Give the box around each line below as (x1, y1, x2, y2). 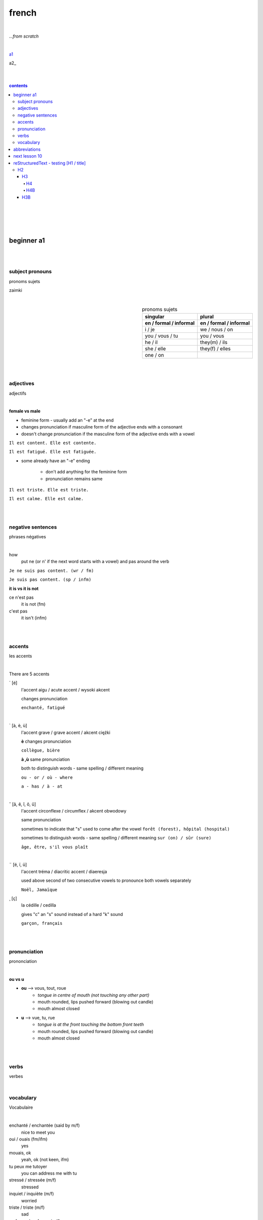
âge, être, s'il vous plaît (21, 844, 89, 850)
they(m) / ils (200, 339, 227, 346)
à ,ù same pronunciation (21, 756, 70, 762)
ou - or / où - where (21, 774, 73, 780)
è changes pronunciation (21, 738, 72, 744)
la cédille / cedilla (21, 902, 56, 908)
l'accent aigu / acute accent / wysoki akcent (21, 687, 110, 692)
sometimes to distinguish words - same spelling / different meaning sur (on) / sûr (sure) (21, 835, 212, 841)
